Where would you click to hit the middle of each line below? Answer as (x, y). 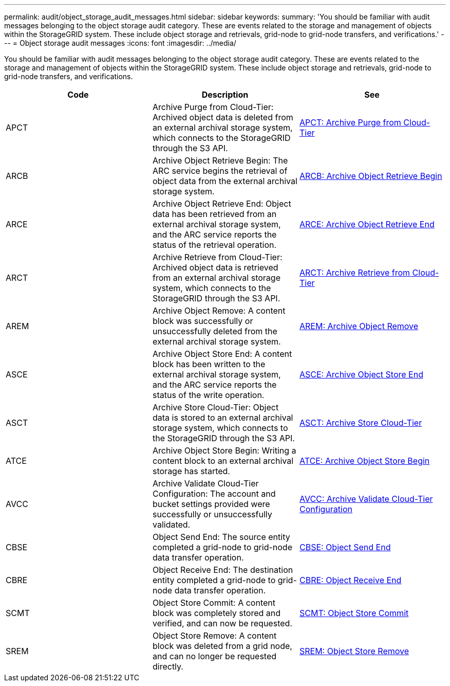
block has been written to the (209, 364)
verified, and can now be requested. (222, 623)
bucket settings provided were (211, 504)
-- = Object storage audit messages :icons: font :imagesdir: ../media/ (120, 43)
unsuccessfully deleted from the (215, 331)
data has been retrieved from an (214, 214)
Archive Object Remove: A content (219, 311)
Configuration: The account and (214, 494)
